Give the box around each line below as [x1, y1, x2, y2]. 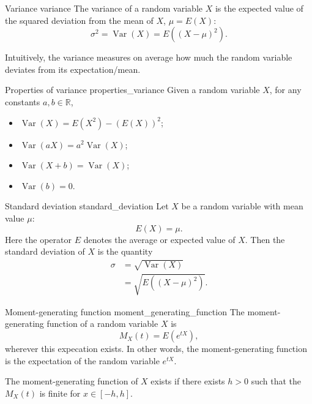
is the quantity [97, 245, 153, 258]
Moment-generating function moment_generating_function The [5, 305, 245, 318]
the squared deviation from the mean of [5, 13, 154, 26]
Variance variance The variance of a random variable [5, 2, 202, 14]
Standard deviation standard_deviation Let [5, 200, 169, 212]
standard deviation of [5, 245, 85, 258]
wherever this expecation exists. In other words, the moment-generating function [5, 342, 307, 355]
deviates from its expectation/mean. [5, 62, 141, 75]
